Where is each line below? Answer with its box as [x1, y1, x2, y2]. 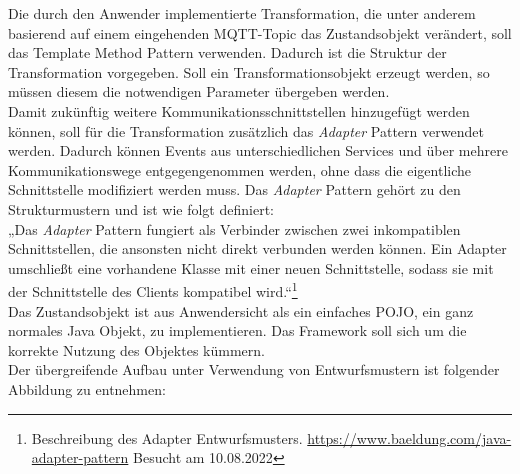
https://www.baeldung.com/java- [307, 427, 512, 448]
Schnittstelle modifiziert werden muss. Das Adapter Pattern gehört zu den [8, 179, 461, 200]
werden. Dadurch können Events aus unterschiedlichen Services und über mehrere [8, 140, 508, 161]
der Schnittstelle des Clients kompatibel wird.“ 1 [8, 278, 298, 301]
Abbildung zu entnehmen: [8, 378, 166, 399]
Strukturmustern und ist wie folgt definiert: [8, 198, 274, 219]
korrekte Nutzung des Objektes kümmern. [8, 339, 265, 360]
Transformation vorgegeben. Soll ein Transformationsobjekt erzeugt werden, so [8, 61, 490, 82]
